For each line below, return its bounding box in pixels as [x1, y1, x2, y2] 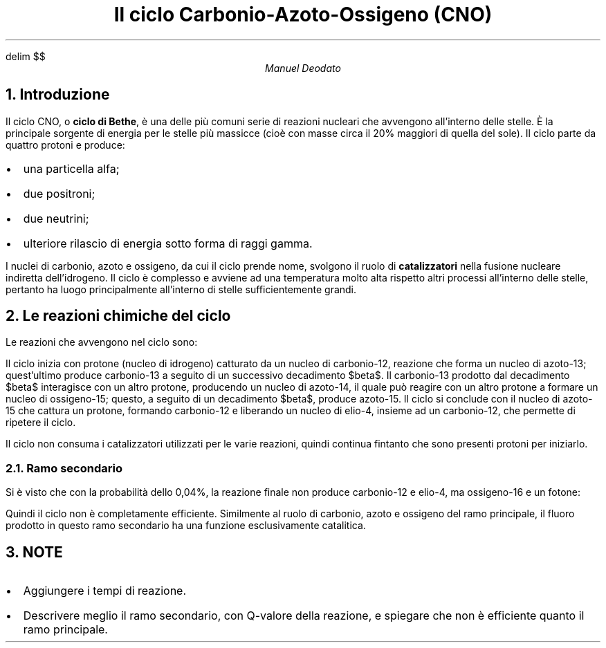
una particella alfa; [23, 161, 120, 176]
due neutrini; [23, 211, 89, 225]
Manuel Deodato [265, 62, 341, 74]
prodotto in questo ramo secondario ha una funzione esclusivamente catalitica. [6, 519, 366, 532]
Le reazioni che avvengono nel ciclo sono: [6, 336, 198, 349]
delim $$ [6, 50, 46, 62]
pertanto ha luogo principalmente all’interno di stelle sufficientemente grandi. [6, 283, 357, 295]
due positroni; [23, 186, 95, 201]
